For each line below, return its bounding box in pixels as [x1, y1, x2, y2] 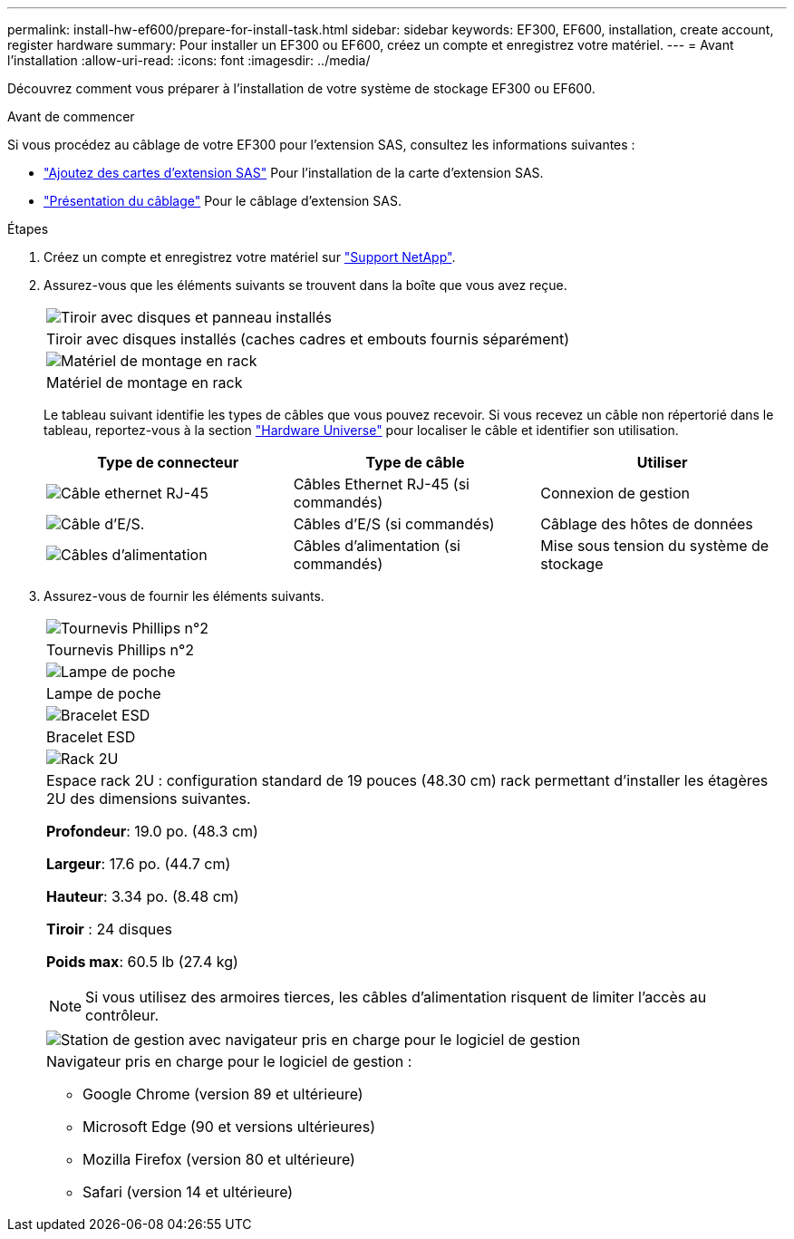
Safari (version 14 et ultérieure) [82, 1183, 294, 1201]
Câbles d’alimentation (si [293, 537, 460, 555]
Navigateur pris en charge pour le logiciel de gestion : [46, 1052, 412, 1070]
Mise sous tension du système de [540, 537, 770, 555]
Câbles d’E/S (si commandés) [293, 515, 495, 533]
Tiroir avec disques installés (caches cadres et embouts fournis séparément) [46, 330, 570, 348]
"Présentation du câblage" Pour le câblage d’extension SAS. [44, 193, 402, 208]
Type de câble [365, 453, 465, 471]
